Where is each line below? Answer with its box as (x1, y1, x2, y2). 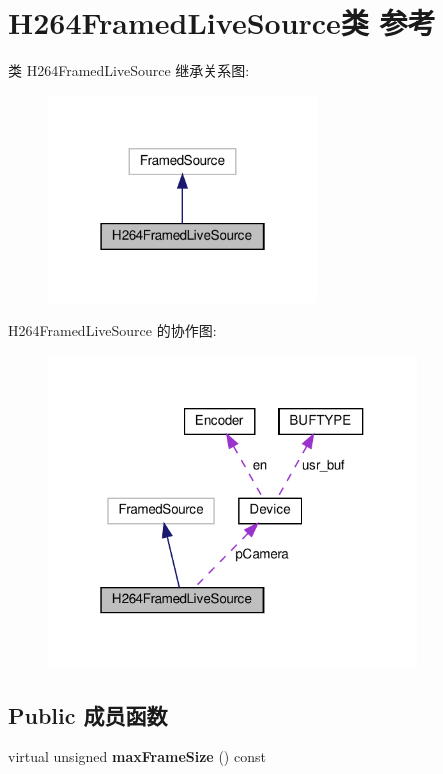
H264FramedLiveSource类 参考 (8, 2, 436, 43)
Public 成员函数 (8, 699, 168, 730)
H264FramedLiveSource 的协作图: (8, 320, 217, 341)
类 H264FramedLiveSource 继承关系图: (8, 60, 250, 81)
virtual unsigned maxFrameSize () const (8, 746, 266, 767)
